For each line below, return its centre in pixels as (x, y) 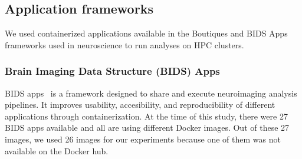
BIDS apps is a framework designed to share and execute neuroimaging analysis (151, 93)
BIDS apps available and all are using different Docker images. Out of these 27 (147, 127)
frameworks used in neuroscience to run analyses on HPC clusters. (124, 44)
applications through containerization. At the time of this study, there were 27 (146, 116)
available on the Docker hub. (57, 150)
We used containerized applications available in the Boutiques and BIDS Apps (146, 33)
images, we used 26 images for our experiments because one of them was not (143, 139)
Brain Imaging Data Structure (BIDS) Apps (112, 71)
